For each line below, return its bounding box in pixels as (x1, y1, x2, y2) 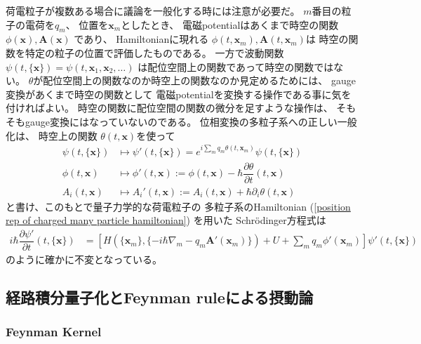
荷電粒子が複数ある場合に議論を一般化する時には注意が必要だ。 (6, 4, 300, 18)
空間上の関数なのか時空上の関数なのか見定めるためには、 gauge (62, 73, 356, 88)
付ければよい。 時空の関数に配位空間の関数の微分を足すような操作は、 (6, 100, 333, 115)
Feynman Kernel (6, 323, 102, 340)
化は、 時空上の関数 (6, 128, 98, 143)
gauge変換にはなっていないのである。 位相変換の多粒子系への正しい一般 (25, 114, 357, 128)
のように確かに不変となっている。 (6, 252, 162, 267)
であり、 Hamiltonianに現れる (74, 32, 209, 46)
